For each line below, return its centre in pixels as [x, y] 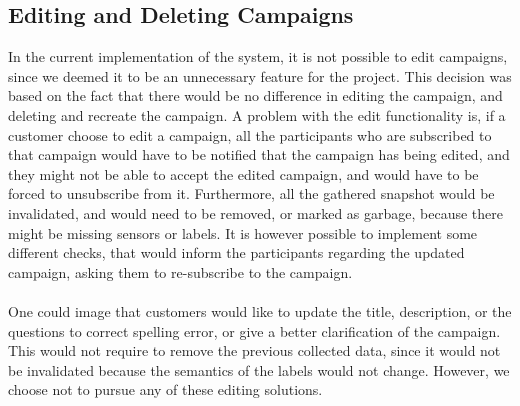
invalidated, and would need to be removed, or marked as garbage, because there [255, 212]
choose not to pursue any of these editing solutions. [165, 389]
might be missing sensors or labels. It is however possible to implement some [243, 232]
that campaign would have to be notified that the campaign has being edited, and [259, 154]
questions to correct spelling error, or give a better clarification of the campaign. [254, 330]
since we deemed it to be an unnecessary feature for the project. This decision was [260, 75]
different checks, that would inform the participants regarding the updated [236, 252]
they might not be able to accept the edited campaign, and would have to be [243, 173]
